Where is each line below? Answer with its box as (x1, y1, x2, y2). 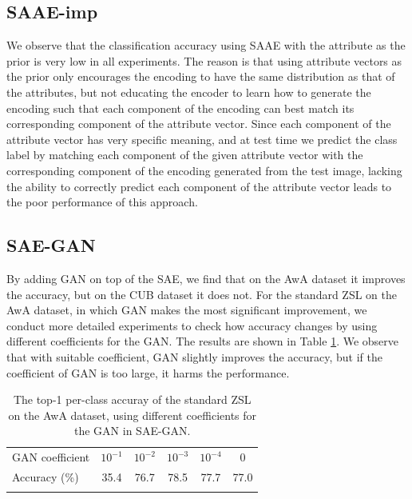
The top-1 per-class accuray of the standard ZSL (13, 391, 252, 408)
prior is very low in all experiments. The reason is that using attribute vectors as (6, 52, 402, 69)
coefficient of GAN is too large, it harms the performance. (6, 364, 290, 381)
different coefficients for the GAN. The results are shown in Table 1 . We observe (6, 333, 399, 349)
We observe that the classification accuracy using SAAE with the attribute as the (6, 37, 406, 54)
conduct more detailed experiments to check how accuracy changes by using (6, 317, 378, 333)
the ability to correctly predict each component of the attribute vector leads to (6, 178, 392, 194)
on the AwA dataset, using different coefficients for (8, 406, 257, 423)
